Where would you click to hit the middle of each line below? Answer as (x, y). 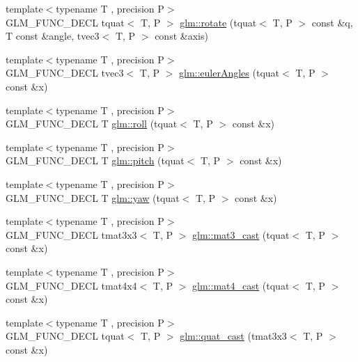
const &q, (332, 22)
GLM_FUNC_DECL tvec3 (65, 73)
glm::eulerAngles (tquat (229, 73)
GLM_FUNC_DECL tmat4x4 (71, 285)
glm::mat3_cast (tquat (241, 234)
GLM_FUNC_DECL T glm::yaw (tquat (93, 197)
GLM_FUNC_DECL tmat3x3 (71, 234)
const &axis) (181, 36)
